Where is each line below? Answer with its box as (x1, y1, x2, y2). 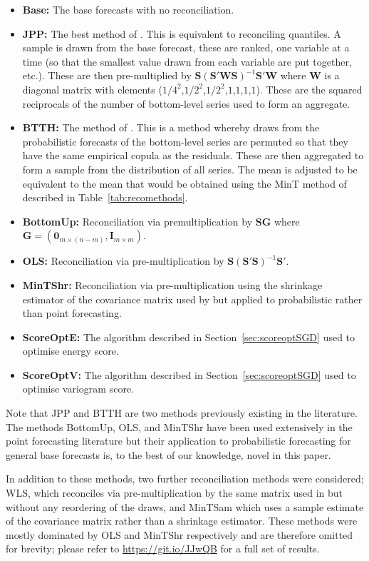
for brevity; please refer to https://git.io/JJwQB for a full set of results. (6, 541, 320, 556)
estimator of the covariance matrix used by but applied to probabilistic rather (22, 291, 363, 306)
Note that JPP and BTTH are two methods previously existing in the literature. (6, 405, 358, 420)
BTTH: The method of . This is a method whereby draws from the (22, 120, 320, 135)
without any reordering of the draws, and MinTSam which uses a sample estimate (6, 499, 364, 514)
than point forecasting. (22, 305, 122, 320)
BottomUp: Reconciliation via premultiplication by (22, 213, 253, 228)
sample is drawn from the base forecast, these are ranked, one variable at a (22, 40, 350, 55)
